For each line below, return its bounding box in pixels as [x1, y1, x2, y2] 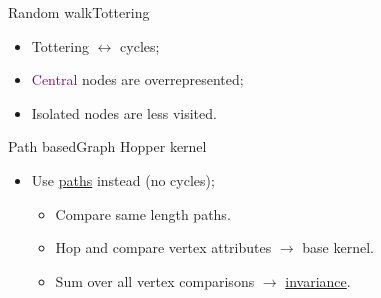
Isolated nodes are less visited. [31, 102, 217, 123]
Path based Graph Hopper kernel [8, 136, 207, 157]
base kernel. [302, 237, 374, 258]
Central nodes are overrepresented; [31, 69, 244, 90]
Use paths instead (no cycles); [31, 169, 215, 190]
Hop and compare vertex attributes [55, 237, 272, 258]
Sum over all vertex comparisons [55, 270, 255, 291]
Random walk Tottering [8, 2, 150, 22]
